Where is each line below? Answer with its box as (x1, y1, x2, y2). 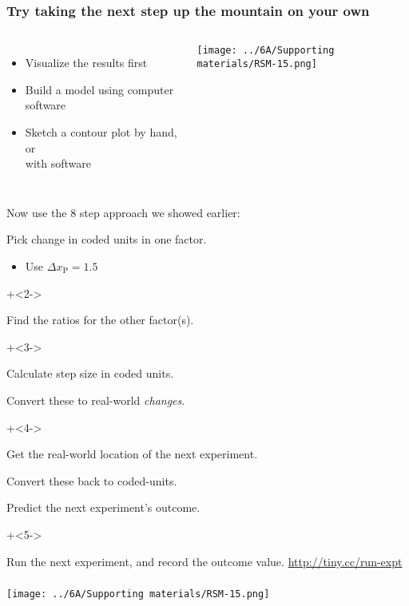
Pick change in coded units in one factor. (6, 231, 207, 248)
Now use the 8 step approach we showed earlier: (6, 204, 240, 220)
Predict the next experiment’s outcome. (6, 499, 201, 516)
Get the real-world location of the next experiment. (6, 446, 258, 462)
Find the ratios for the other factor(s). (6, 311, 194, 328)
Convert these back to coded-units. (6, 472, 177, 489)
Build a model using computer (25, 81, 174, 97)
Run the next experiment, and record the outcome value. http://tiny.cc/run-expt (6, 553, 403, 569)
